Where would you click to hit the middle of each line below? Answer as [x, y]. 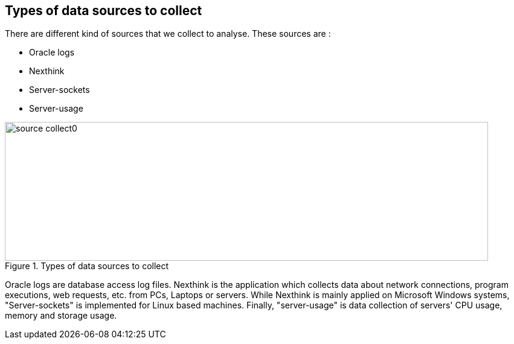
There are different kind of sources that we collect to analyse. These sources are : [168, 34]
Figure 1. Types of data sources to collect [87, 266]
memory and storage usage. [61, 316]
